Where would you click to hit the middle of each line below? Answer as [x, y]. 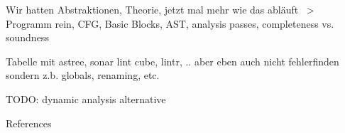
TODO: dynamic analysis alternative [86, 99]
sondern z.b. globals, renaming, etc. [83, 75]
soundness [27, 37]
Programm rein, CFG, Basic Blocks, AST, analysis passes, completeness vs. [170, 23]
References [29, 123]
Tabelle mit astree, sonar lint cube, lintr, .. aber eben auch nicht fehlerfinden [172, 61]
